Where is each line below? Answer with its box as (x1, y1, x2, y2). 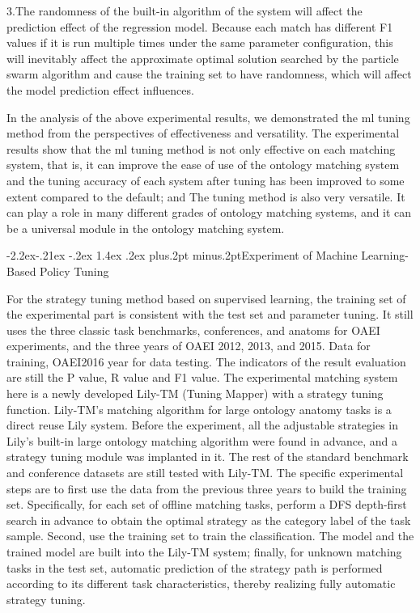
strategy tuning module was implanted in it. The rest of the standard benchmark (6, 448, 409, 465)
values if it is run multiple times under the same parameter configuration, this (6, 34, 393, 51)
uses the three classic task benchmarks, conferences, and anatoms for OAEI (6, 321, 380, 338)
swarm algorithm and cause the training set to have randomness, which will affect (6, 66, 412, 82)
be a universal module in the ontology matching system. (6, 219, 285, 236)
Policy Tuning (40, 262, 109, 279)
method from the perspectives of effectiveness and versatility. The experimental (6, 125, 400, 142)
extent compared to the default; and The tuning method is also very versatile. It (6, 188, 405, 205)
